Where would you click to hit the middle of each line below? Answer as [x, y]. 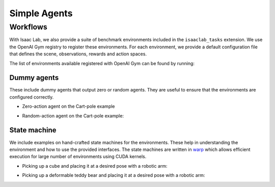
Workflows [29, 27]
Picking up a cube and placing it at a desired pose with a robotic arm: [95, 166]
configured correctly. [32, 97]
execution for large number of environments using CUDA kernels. [78, 157]
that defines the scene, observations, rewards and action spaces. [78, 54]
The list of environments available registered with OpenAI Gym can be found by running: [102, 63]
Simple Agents [41, 13]
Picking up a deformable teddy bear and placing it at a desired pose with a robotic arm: [114, 175]
